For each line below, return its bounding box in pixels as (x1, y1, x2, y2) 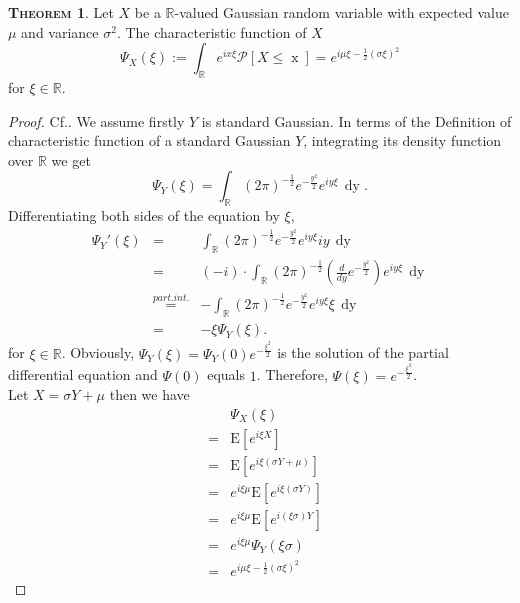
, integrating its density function (303, 130, 502, 151)
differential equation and (8, 364, 158, 385)
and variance (21, 21, 99, 42)
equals (207, 364, 245, 385)
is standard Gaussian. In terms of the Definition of (201, 110, 512, 131)
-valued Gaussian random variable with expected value (174, 2, 509, 22)
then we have (109, 384, 190, 405)
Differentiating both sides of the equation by (8, 205, 280, 226)
